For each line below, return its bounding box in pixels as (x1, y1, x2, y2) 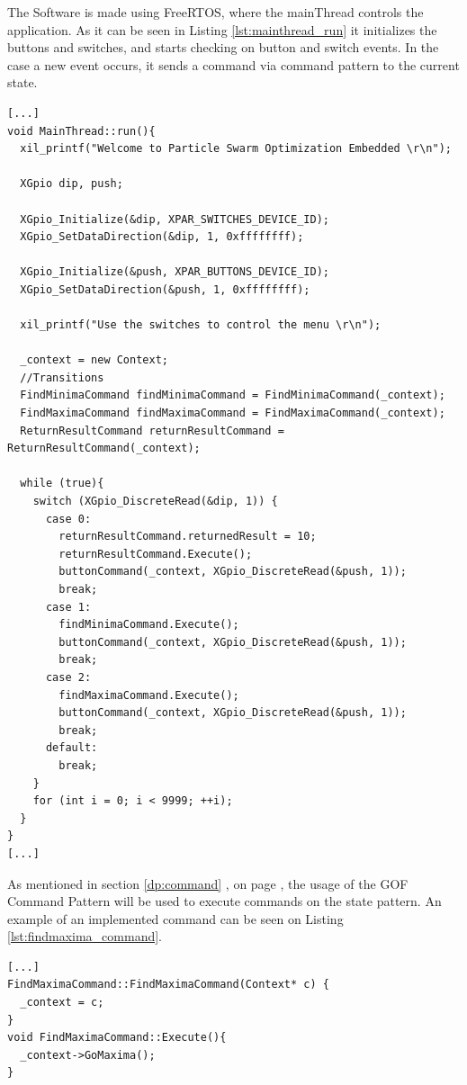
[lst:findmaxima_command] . (7, 927, 163, 946)
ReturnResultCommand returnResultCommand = (20, 424, 284, 437)
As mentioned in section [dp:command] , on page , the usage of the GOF (7, 874, 409, 892)
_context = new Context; (20, 354, 168, 367)
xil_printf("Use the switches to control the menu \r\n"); (20, 318, 382, 332)
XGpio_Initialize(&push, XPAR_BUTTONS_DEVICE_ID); (20, 265, 329, 279)
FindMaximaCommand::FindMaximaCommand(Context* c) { (7, 978, 329, 991)
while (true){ (20, 477, 104, 490)
